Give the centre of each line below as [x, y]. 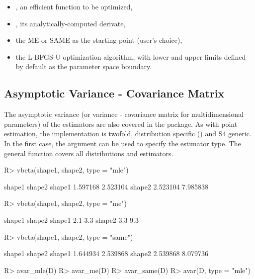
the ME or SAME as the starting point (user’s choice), [99, 40]
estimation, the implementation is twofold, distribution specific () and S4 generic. [128, 134]
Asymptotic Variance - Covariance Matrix [114, 93]
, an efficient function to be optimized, [74, 6]
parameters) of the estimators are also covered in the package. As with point [121, 124]
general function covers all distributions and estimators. [89, 153]
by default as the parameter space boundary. [84, 66]
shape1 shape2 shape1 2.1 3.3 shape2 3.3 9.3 [71, 220]
